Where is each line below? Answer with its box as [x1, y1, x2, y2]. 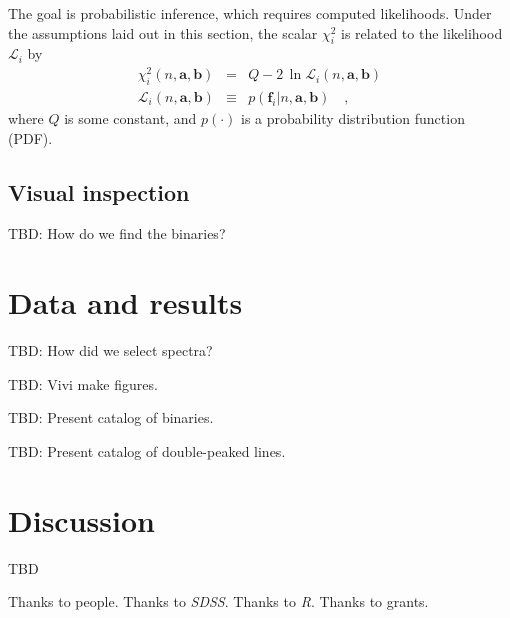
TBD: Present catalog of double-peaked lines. [8, 440, 286, 461]
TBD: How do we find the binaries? [8, 223, 226, 244]
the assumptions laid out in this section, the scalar [8, 22, 318, 43]
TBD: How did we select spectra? [8, 340, 213, 361]
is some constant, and [64, 107, 197, 128]
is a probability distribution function [241, 107, 465, 128]
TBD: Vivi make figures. [8, 373, 158, 394]
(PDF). [8, 127, 53, 148]
